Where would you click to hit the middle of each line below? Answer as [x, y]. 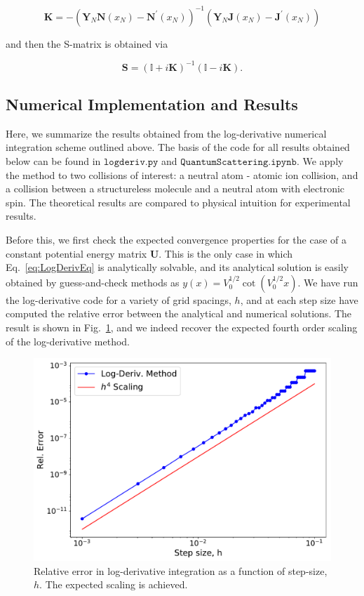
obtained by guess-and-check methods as [93, 282]
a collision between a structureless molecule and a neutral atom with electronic [175, 188]
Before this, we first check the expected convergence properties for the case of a [176, 239]
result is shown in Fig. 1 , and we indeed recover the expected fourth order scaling [182, 327]
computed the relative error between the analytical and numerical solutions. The [179, 313]
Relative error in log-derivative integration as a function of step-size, [181, 570]
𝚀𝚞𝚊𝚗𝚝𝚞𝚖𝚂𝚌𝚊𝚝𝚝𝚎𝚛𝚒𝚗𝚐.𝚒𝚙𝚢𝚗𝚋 [238, 162]
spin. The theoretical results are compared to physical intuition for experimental [178, 202]
